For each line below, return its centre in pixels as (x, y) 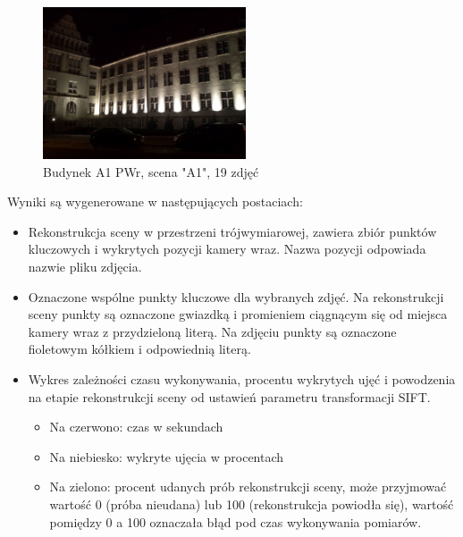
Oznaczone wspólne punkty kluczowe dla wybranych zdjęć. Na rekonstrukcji (236, 296)
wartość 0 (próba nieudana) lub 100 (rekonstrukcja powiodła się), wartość (252, 503)
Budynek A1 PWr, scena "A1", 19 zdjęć (151, 171)
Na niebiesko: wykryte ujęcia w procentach (167, 456)
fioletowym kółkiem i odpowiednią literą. (139, 349)
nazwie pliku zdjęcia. (85, 267)
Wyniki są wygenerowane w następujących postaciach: (155, 201)
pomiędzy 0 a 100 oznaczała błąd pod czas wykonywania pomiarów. (236, 521)
